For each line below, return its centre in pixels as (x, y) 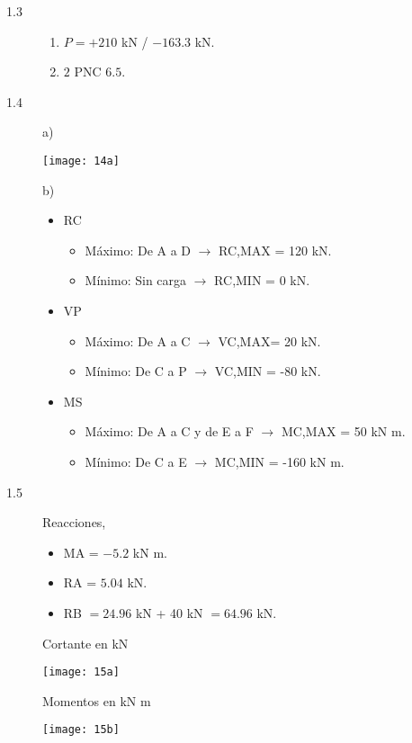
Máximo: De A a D (138, 250)
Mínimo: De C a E (136, 461)
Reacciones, (74, 522)
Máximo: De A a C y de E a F (169, 431)
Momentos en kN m (97, 700)
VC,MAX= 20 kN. (269, 340)
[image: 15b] (81, 730)
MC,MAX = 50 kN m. (343, 431)
